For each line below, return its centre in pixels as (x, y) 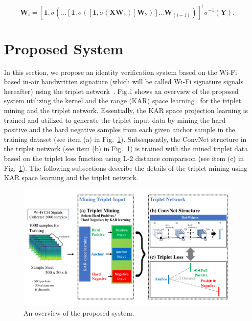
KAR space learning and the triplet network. (71, 177)
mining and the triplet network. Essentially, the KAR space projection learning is (126, 110)
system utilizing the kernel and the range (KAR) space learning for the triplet (123, 101)
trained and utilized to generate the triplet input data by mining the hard (115, 120)
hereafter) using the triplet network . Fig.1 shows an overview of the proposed (121, 91)
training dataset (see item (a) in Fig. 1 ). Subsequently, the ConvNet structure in (125, 139)
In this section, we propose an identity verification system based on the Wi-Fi (121, 72)
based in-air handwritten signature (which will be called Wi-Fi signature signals (124, 81)
